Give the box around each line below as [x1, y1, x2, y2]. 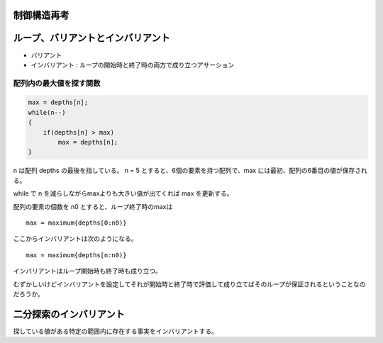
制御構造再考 [13, 9, 70, 21]
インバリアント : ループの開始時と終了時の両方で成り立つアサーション [30, 60, 235, 69]
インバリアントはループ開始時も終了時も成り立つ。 [13, 266, 162, 276]
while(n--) [28, 108, 66, 116]
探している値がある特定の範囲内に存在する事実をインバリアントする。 [13, 327, 218, 335]
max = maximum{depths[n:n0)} [26, 251, 127, 259]
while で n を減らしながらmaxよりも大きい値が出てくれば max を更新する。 [13, 189, 233, 198]
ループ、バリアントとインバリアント [13, 32, 170, 44]
